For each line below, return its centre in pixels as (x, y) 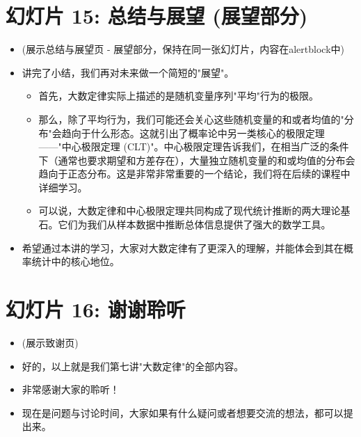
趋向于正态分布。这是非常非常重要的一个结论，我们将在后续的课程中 (194, 174)
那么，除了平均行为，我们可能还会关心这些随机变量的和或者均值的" (191, 119)
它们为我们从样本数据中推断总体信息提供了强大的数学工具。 (194, 224)
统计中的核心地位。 (75, 261)
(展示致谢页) (50, 342)
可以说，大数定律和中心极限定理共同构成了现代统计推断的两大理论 (190, 210)
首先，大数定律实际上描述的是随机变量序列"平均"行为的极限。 (179, 96)
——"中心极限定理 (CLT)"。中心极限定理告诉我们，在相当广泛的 (184, 146)
